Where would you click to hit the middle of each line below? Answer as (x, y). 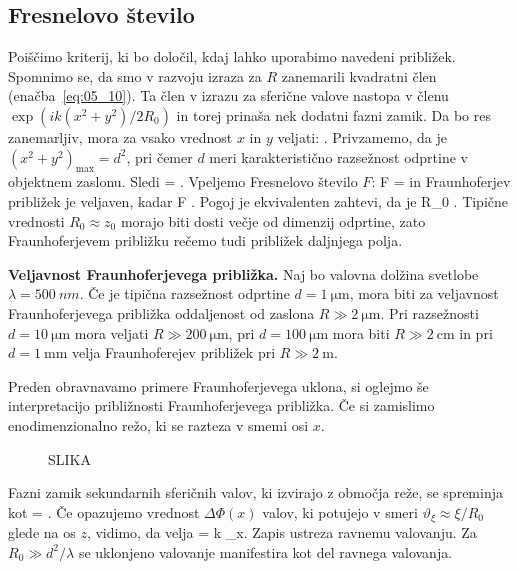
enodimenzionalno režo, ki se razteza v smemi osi (158, 424)
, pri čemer (159, 156)
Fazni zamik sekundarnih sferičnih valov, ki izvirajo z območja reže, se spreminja (255, 492)
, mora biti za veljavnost (424, 293)
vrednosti (36, 220)
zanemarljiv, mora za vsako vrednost (120, 136)
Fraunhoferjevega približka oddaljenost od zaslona (161, 312)
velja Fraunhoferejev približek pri (174, 352)
